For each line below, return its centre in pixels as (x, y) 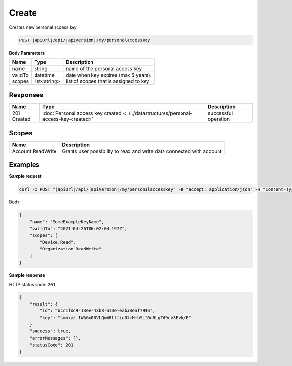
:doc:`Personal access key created (82, 113)
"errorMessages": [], (55, 338)
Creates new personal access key (43, 27)
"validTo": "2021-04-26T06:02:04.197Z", (78, 229)
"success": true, (50, 331)
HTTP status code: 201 (32, 284)
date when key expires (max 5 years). (109, 75)
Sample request (25, 176)
